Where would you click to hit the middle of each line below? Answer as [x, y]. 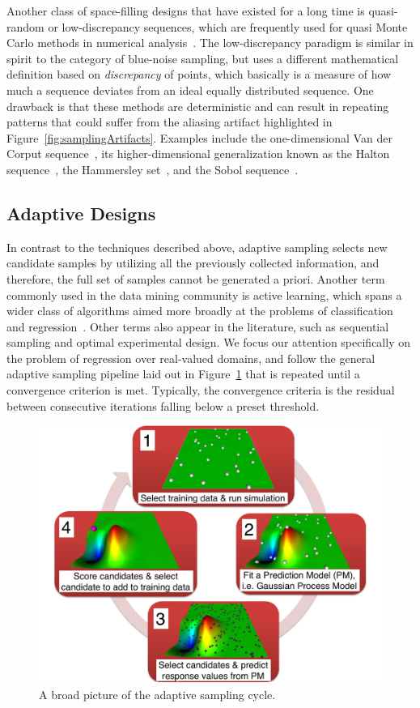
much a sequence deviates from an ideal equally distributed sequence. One [190, 90]
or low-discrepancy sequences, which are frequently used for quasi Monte [228, 26]
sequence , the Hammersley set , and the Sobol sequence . [153, 169]
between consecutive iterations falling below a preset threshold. [163, 405]
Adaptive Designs [81, 213]
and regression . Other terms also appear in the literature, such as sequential [198, 326]
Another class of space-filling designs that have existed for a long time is [186, 11]
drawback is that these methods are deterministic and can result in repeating [198, 106]
